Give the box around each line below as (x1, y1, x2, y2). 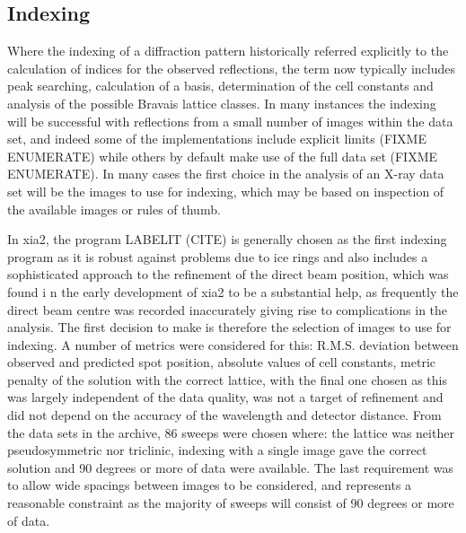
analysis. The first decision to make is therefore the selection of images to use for (7, 318, 452, 336)
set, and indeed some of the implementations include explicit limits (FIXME (7, 129, 426, 148)
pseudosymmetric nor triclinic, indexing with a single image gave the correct (7, 441, 427, 459)
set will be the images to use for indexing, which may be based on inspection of (7, 181, 444, 200)
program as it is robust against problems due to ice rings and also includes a (7, 247, 428, 266)
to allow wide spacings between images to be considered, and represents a (7, 476, 412, 494)
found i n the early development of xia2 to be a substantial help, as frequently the (7, 282, 459, 301)
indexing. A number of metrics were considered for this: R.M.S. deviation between (7, 335, 459, 354)
